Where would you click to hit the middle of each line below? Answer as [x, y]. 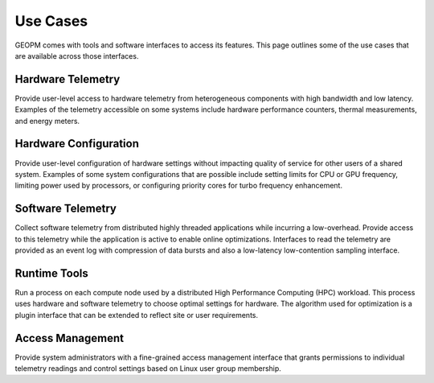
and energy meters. [47, 121]
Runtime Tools [51, 273]
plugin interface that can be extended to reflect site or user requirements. [137, 315]
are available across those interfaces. [77, 56]
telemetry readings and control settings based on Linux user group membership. [148, 368]
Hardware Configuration [77, 144]
